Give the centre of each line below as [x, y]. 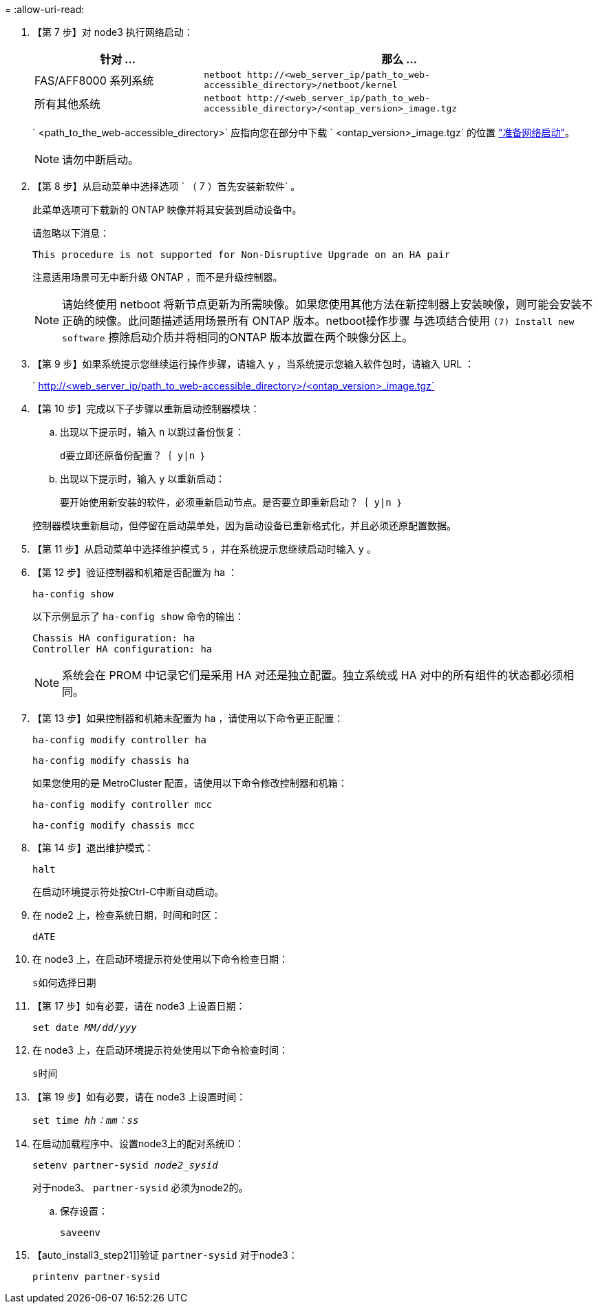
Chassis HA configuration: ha [114, 638]
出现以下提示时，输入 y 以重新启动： [143, 479]
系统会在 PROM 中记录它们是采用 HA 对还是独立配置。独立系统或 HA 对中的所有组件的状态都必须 [313, 675]
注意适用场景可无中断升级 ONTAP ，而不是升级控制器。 [158, 277]
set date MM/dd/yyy [85, 1028]
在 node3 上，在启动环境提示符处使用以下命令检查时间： [160, 1050]
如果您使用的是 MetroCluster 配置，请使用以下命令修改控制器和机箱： [190, 783]
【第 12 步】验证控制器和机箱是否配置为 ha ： [135, 572]
